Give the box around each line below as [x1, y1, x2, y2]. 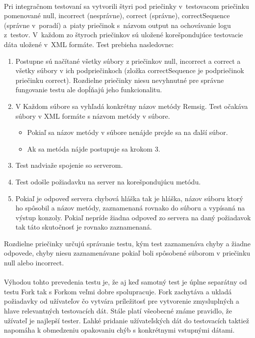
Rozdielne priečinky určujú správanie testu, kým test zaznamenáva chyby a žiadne [4, 238, 251, 248]
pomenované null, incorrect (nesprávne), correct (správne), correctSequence [4, 10, 230, 21]
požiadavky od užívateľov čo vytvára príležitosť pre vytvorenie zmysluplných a [4, 296, 239, 306]
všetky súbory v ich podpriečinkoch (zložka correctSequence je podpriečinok [15, 65, 244, 76]
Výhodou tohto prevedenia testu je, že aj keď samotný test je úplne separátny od [4, 277, 247, 287]
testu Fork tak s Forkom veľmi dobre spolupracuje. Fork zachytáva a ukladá [4, 286, 232, 296]
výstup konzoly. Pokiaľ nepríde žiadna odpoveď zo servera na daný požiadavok [15, 212, 251, 222]
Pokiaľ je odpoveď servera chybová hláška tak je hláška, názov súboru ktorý [15, 193, 243, 203]
